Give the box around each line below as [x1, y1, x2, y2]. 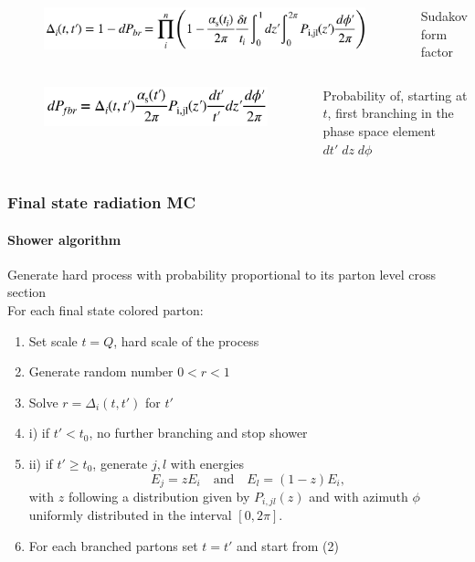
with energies [170, 453, 245, 472]
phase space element [322, 121, 436, 140]
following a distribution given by [68, 487, 250, 505]
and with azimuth [309, 487, 408, 505]
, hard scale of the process [113, 331, 259, 350]
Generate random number [28, 362, 174, 381]
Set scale [28, 331, 78, 350]
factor [420, 42, 454, 61]
